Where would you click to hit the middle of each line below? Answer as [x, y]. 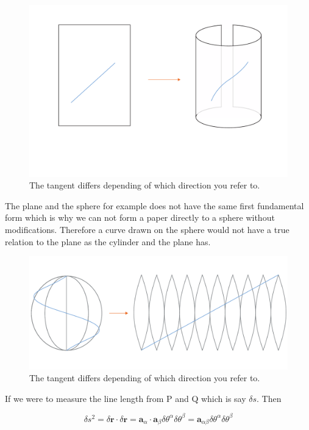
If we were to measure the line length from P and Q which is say [126, 398]
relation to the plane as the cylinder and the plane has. [108, 241]
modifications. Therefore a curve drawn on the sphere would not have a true [147, 229]
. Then [269, 398]
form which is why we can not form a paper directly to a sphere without [140, 217]
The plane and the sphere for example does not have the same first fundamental [154, 205]
